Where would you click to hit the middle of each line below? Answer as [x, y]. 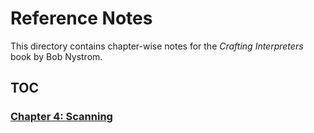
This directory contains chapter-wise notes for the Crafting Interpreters [157, 46]
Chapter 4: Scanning [61, 117]
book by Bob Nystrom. [56, 56]
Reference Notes [81, 18]
